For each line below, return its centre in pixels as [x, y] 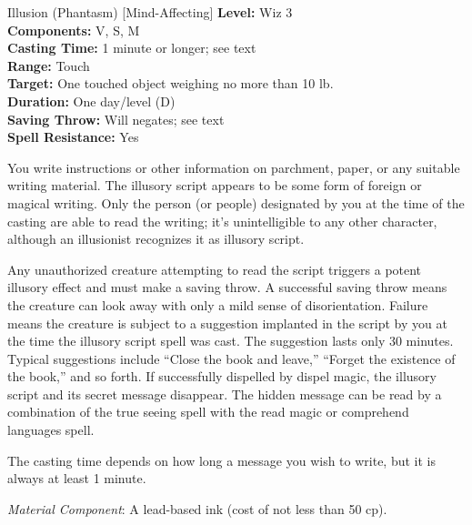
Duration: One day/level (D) [91, 101]
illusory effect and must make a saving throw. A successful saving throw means [227, 287]
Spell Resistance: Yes [73, 137]
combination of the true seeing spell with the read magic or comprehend [208, 412]
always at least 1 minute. [77, 478]
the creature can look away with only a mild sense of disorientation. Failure [218, 304]
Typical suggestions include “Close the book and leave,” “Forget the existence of [231, 358]
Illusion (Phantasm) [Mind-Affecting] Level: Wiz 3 [150, 12]
